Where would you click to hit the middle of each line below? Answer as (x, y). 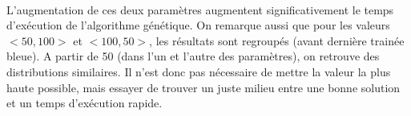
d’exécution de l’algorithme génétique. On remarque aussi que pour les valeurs (198, 25)
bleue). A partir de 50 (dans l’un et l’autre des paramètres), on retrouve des (193, 56)
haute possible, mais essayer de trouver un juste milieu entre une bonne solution (203, 87)
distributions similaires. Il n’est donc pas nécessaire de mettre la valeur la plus (199, 71)
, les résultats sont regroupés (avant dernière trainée (277, 40)
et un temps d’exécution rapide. (85, 103)
